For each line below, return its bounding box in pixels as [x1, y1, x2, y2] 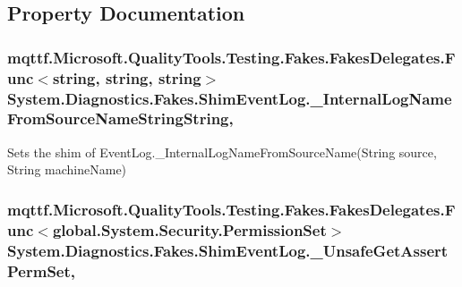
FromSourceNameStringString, [7, 107, 234, 130]
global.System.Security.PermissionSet [52, 218, 327, 241]
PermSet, [7, 259, 75, 282]
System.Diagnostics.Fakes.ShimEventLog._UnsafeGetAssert [7, 239, 449, 261]
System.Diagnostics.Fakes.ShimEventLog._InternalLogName [7, 87, 452, 109]
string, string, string [52, 66, 201, 89]
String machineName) [7, 160, 127, 179]
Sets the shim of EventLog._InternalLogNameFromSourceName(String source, [7, 142, 437, 161]
